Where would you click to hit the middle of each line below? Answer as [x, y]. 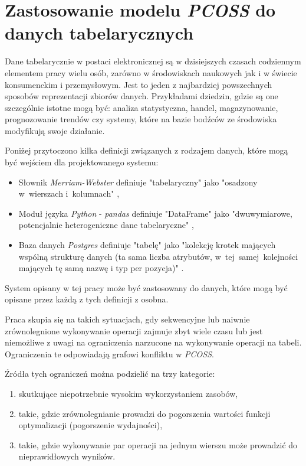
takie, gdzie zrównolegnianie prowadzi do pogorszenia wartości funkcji [144, 413]
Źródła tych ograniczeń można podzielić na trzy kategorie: [110, 374]
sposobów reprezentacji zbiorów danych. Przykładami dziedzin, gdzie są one [142, 96]
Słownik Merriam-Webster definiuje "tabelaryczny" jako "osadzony [138, 182]
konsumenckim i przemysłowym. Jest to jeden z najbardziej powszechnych [139, 84]
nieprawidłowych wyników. [67, 456]
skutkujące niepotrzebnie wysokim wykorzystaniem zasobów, [128, 393]
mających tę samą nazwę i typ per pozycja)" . [101, 268]
